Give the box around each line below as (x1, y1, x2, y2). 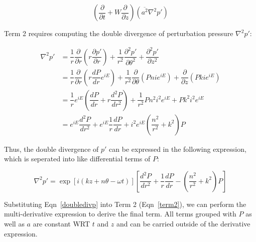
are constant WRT (33, 218, 90, 229)
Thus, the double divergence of (4, 143, 99, 154)
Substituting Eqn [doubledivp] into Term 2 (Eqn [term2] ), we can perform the (4, 198, 246, 209)
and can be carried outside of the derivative (116, 218, 250, 229)
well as (4, 218, 25, 229)
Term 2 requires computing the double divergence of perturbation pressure (4, 28, 233, 38)
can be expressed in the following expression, (109, 143, 246, 154)
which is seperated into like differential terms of (4, 153, 151, 164)
